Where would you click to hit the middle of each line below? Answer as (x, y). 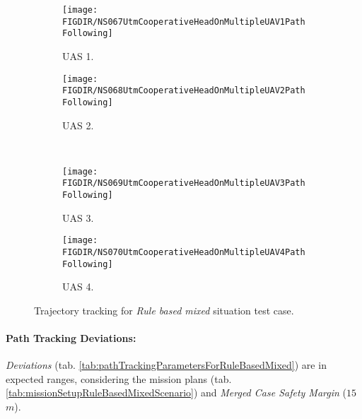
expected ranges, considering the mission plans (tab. (119, 378)
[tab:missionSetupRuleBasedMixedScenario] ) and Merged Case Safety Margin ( (176, 393)
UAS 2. (78, 125)
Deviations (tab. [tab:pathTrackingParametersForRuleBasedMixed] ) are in (166, 365)
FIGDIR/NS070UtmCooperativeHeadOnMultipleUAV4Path (184, 252)
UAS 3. (78, 217)
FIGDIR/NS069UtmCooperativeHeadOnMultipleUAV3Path (184, 183)
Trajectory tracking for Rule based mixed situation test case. (164, 310)
